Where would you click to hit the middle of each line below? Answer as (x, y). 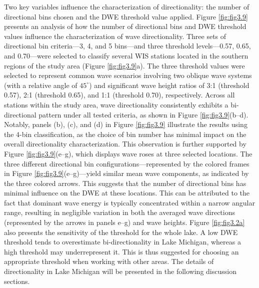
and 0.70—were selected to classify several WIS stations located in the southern (126, 55)
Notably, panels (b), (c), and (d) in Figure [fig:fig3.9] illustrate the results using (126, 124)
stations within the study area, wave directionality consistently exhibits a (116, 104)
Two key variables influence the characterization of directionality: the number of (127, 6)
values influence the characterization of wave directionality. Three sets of (115, 36)
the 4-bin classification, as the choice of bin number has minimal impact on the (125, 134)
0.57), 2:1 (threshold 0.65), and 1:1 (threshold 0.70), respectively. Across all (119, 95)
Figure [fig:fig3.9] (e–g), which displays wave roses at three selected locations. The (128, 153)
